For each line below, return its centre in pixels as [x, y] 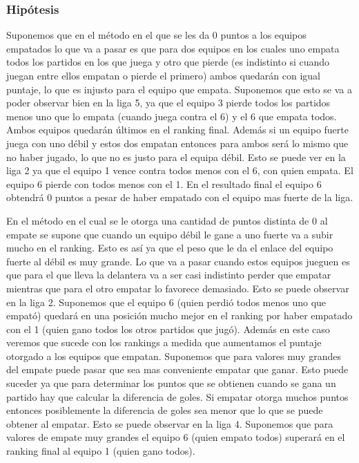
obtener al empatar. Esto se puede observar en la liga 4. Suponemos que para [170, 423]
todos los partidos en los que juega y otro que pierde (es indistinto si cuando [168, 62]
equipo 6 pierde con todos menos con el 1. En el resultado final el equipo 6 [164, 183]
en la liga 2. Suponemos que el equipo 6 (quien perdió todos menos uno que [166, 302]
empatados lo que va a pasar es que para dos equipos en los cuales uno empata [173, 48]
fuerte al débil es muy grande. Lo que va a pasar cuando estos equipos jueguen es [178, 261]
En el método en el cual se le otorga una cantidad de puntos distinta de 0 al [167, 220]
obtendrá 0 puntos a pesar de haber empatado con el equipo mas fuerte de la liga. [180, 197]
